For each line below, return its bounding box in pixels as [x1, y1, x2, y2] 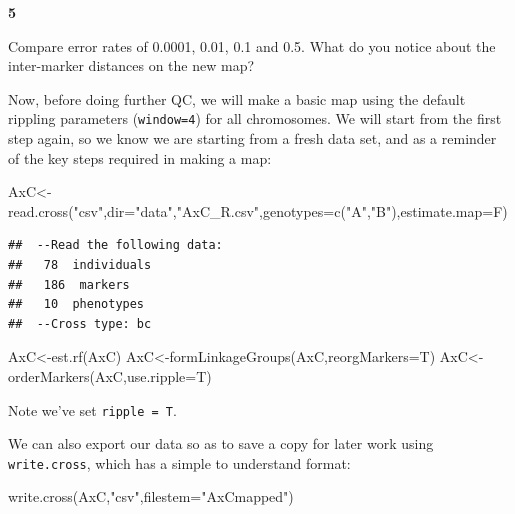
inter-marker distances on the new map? [8, 55, 255, 76]
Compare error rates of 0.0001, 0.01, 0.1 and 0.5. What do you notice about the [8, 35, 496, 56]
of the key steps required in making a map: [8, 147, 272, 168]
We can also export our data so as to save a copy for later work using [8, 433, 434, 454]
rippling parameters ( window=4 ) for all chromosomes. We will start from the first [8, 108, 502, 129]
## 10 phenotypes [8, 297, 145, 312]
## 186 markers [8, 277, 130, 292]
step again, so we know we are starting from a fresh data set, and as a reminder [8, 128, 497, 149]
